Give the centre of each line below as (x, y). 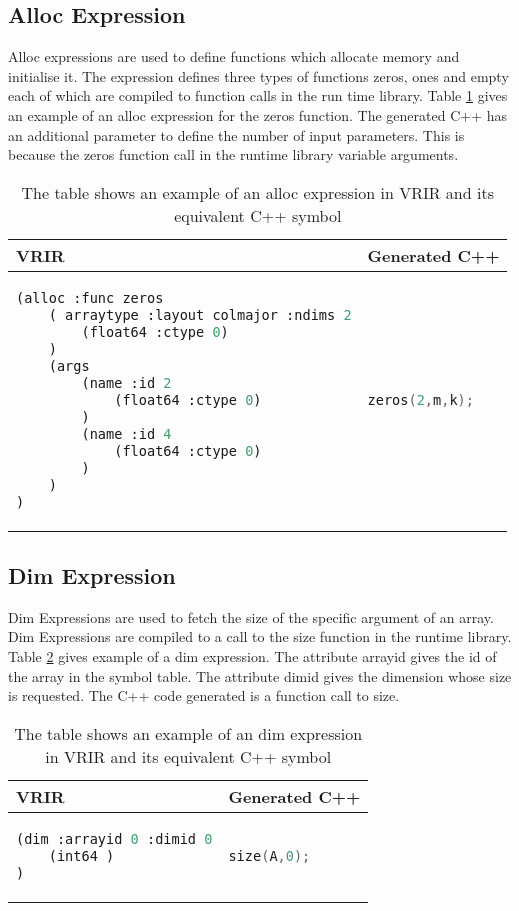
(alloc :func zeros (90, 297)
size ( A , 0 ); (269, 855)
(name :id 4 (126, 433)
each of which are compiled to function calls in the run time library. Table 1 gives (258, 95)
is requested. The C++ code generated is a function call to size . (204, 695)
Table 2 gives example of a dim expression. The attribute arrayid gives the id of (252, 655)
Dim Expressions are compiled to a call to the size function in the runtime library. (260, 636)
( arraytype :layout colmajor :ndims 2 (200, 314)
